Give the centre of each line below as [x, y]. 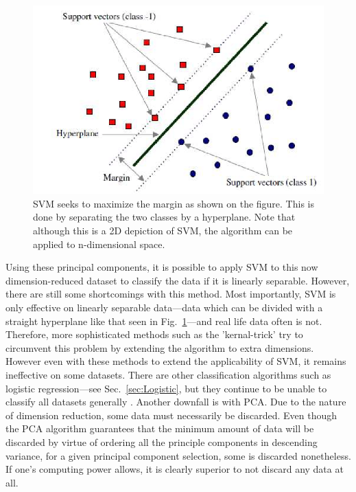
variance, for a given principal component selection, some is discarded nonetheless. [178, 455]
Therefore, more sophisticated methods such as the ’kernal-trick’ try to [154, 334]
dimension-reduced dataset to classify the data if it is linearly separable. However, [178, 280]
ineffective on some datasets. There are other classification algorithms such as [168, 374]
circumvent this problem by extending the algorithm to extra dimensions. [160, 347]
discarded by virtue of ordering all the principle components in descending [162, 441]
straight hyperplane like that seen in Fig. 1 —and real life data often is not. [164, 321]
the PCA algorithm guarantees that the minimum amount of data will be [160, 428]
